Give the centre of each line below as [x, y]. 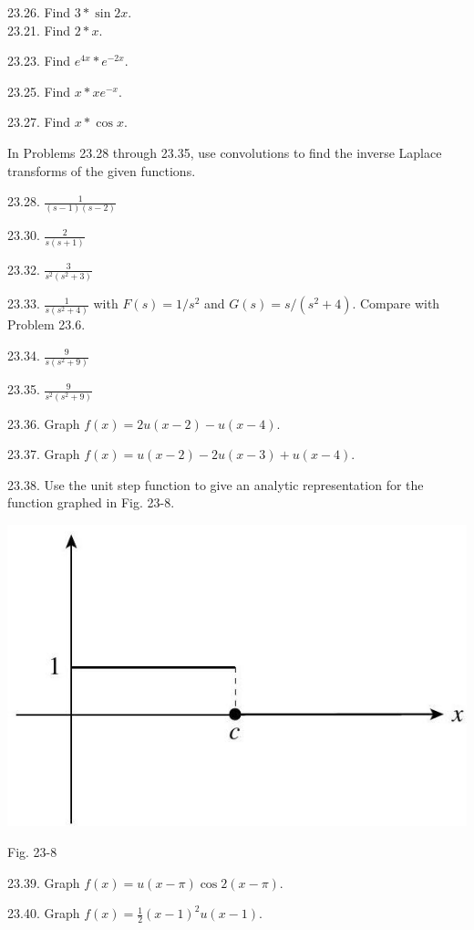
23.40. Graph [44, 913]
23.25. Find [39, 91]
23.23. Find [39, 61]
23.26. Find [39, 12]
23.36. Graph [44, 423]
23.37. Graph [44, 454]
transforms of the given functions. [102, 170]
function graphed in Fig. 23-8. [91, 502]
